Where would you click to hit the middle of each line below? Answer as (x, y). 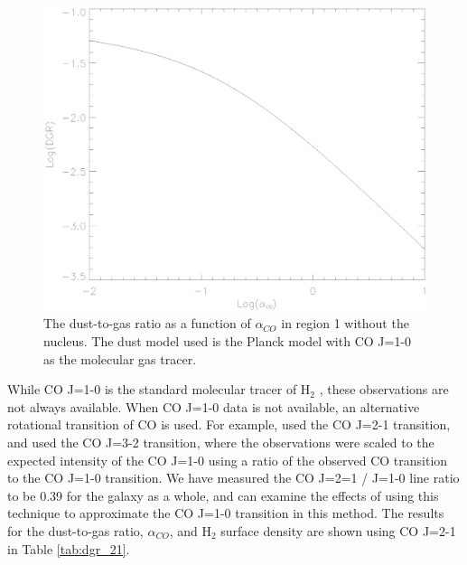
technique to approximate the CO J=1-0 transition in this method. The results (226, 513)
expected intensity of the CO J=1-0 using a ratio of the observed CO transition (228, 460)
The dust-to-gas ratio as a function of (147, 323)
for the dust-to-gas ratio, (75, 530)
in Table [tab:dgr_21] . (69, 548)
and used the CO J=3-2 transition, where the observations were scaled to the (221, 442)
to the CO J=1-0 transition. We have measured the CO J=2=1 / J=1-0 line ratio (233, 478)
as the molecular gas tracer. (120, 358)
